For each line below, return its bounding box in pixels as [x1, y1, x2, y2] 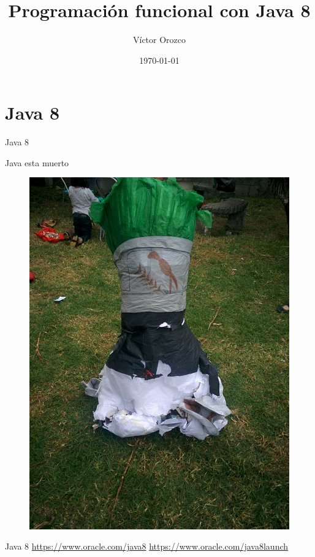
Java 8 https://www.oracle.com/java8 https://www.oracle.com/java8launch [5, 540, 289, 553]
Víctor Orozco [132, 33, 186, 46]
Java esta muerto [5, 156, 69, 169]
